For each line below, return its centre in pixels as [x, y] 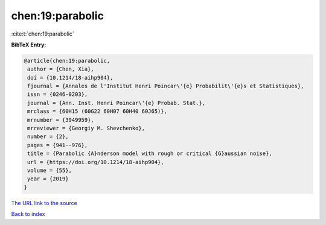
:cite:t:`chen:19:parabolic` [43, 34]
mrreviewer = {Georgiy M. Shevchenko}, [86, 128]
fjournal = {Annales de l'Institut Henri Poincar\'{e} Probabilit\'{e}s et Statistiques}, [166, 86]
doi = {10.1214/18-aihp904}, [70, 78]
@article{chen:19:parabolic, [67, 61]
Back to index [28, 214]
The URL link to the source [44, 203]
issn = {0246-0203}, [58, 94]
